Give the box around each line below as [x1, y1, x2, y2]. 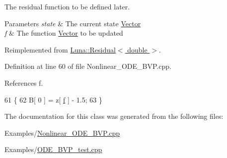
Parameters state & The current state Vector [4, 18, 141, 28]
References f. [4, 77, 43, 88]
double [127, 44, 148, 54]
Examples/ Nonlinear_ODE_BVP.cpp [4, 127, 120, 138]
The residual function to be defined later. [4, 1, 130, 11]
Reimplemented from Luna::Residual [4, 44, 116, 54]
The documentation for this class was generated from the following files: [4, 111, 224, 121]
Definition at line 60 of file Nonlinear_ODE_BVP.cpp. [4, 61, 171, 71]
